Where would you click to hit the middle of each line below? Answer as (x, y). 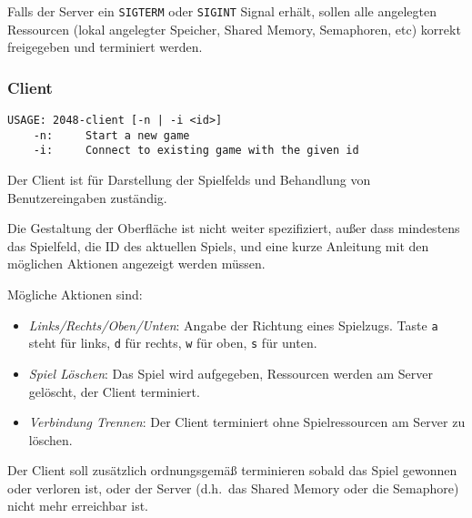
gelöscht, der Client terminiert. (114, 391)
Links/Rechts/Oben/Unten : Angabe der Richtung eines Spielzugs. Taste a (233, 325)
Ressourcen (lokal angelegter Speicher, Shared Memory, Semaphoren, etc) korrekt (234, 29)
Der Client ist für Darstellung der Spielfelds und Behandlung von (189, 180)
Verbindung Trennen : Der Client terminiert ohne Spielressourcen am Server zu (247, 422)
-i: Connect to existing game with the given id (196, 151)
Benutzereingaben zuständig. (87, 197)
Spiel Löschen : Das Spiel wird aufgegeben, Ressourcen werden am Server (231, 373)
